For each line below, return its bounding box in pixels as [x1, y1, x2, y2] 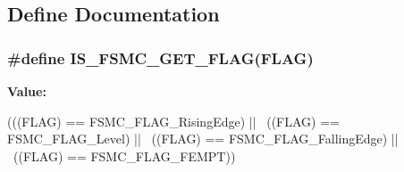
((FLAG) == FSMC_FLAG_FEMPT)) [13, 146, 236, 165]
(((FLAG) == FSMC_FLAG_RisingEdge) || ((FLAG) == [7, 111, 340, 130]
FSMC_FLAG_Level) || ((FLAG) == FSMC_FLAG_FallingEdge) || [7, 129, 399, 148]
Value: [7, 82, 46, 100]
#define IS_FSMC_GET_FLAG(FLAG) [7, 46, 314, 69]
